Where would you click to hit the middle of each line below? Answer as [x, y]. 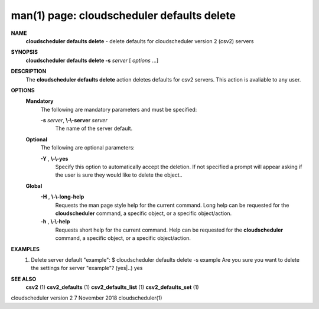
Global [34, 186]
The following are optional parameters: [88, 148]
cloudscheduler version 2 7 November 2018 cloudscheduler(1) [87, 298]
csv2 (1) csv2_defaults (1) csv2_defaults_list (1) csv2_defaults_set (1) [112, 287]
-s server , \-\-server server [74, 121]
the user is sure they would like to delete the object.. [119, 175]
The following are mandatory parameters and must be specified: [119, 109]
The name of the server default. [94, 129]
